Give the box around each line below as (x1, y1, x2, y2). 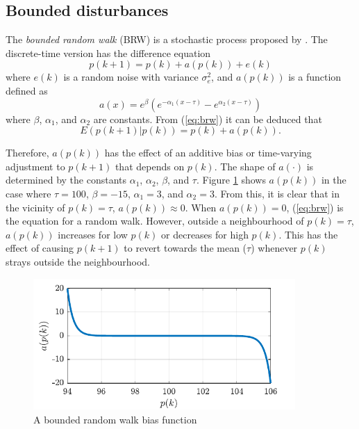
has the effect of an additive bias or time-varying (104, 145, 312, 160)
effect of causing (6, 241, 74, 255)
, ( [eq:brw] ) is (286, 200, 344, 214)
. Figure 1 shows (196, 172, 266, 187)
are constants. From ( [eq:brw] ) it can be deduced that (93, 111, 322, 126)
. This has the (278, 227, 338, 241)
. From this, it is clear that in (214, 186, 340, 200)
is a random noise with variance (63, 70, 199, 84)
